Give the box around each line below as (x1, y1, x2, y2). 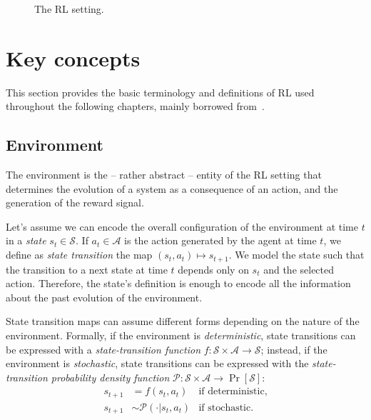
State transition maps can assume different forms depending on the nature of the (6, 314, 360, 329)
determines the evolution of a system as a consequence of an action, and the (6, 181, 338, 196)
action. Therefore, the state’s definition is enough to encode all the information (6, 276, 351, 291)
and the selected (263, 261, 335, 276)
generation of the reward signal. (6, 195, 144, 210)
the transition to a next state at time (6, 261, 168, 276)
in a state (6, 233, 46, 248)
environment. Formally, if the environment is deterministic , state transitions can (6, 327, 356, 342)
